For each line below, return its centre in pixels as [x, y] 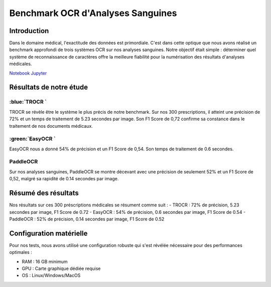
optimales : [21, 252]
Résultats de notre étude [49, 87]
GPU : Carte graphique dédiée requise [61, 268]
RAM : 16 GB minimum [45, 261]
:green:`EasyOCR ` [32, 139]
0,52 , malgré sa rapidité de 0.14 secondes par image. [64, 179]
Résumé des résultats [44, 193]
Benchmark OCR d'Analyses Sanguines [93, 13]
